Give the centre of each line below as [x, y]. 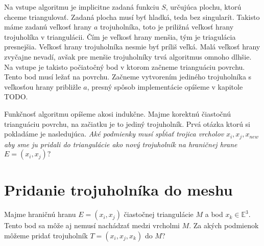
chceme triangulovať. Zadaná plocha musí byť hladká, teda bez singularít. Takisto [132, 17]
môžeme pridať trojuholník [46, 235]
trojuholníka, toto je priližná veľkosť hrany [167, 27]
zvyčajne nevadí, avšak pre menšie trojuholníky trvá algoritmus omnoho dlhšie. [128, 56]
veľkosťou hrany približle [43, 86]
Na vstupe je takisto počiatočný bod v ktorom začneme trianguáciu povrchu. [125, 66]
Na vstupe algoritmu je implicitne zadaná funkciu [82, 7]
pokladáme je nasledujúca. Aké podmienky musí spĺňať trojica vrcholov [114, 134]
